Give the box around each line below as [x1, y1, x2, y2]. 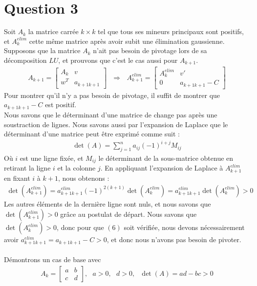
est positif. [45, 99, 77, 110]
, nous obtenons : [58, 172, 109, 183]
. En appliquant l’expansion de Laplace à [100, 163, 223, 173]
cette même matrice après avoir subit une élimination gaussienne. [29, 36, 225, 46]
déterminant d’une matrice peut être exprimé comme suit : [4, 129, 180, 139]
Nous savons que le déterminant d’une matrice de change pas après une [4, 109, 217, 119]
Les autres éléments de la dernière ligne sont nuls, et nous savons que [4, 198, 211, 209]
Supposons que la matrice [4, 45, 81, 56]
